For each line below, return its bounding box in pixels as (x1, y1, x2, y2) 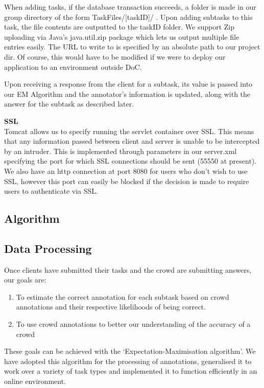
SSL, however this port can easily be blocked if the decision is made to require (4, 175, 249, 186)
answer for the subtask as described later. (4, 98, 134, 109)
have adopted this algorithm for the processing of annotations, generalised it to (4, 355, 252, 366)
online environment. (4, 376, 66, 386)
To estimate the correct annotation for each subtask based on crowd (16, 291, 229, 302)
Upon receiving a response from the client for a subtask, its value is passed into (4, 79, 253, 89)
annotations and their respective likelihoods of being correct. (16, 301, 206, 312)
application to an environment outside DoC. (4, 61, 142, 72)
